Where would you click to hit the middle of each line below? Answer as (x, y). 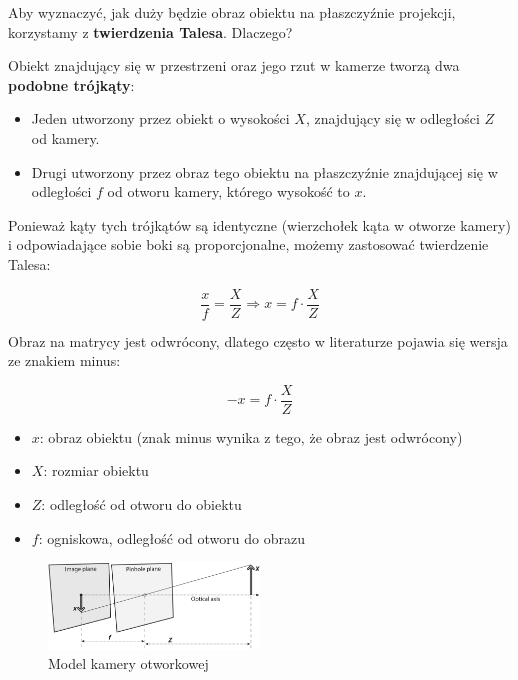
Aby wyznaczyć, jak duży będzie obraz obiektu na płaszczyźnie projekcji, (232, 12)
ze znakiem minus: (64, 360)
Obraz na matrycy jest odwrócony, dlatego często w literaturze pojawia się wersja (258, 340)
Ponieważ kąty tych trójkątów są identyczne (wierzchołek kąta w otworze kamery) (259, 224)
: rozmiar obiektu (96, 470)
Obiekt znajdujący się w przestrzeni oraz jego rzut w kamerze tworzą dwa (234, 65)
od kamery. (65, 137)
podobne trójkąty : (71, 84)
